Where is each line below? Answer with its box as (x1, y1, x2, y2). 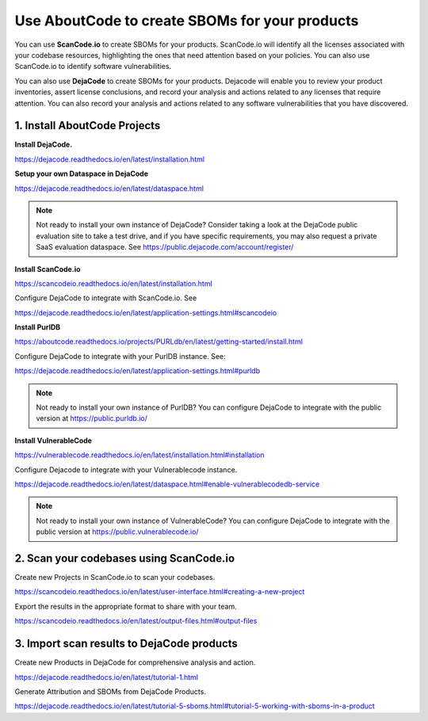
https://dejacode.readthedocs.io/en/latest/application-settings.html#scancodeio (14, 307, 277, 317)
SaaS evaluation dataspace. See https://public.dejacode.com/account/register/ (36, 242, 294, 252)
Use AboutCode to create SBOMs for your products (14, 12, 359, 29)
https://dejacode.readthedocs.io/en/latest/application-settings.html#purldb (14, 366, 261, 376)
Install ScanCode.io (14, 264, 81, 273)
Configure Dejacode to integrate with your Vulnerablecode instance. (14, 464, 238, 475)
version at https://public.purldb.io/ (36, 414, 148, 423)
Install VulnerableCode (14, 436, 93, 445)
